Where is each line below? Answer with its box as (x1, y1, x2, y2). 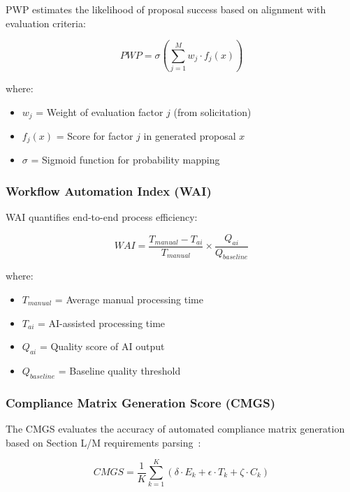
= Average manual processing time (54, 292, 203, 307)
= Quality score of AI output (39, 339, 165, 354)
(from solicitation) (173, 104, 251, 119)
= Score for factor (56, 128, 133, 143)
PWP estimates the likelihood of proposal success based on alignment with (6, 2, 326, 16)
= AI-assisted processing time (38, 315, 166, 330)
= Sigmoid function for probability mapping (31, 152, 220, 167)
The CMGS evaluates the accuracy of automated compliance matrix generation (6, 421, 345, 436)
